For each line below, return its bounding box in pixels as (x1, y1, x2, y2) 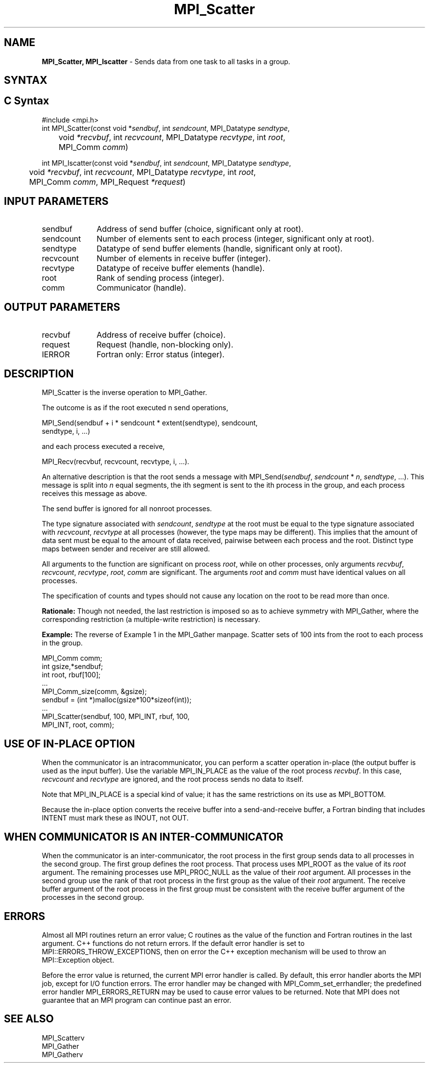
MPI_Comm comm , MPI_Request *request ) (29, 176, 186, 187)
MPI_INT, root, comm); (42, 720, 115, 729)
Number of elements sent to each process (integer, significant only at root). (96, 233, 374, 244)
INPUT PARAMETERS (4, 195, 109, 208)
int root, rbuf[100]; (42, 670, 101, 679)
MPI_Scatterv (42, 1033, 85, 1042)
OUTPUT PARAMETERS (4, 301, 120, 314)
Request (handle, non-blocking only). (96, 339, 234, 349)
